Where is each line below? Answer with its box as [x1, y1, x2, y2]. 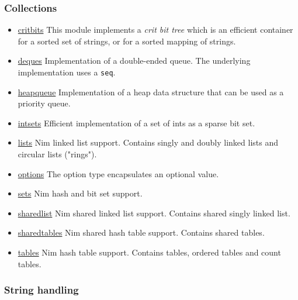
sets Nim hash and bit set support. [18, 187, 143, 199]
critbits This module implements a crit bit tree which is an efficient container [18, 23, 293, 36]
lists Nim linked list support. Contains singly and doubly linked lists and [18, 136, 279, 149]
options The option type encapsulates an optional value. [18, 167, 219, 180]
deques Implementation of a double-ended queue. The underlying [18, 54, 251, 67]
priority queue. [18, 97, 71, 109]
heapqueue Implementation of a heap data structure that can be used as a [18, 85, 284, 98]
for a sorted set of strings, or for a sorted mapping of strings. [18, 35, 236, 47]
